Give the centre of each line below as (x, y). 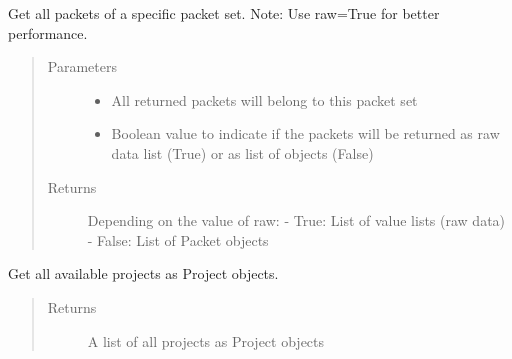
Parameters (82, 66)
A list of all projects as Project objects (206, 340)
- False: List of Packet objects (178, 239)
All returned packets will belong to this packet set (264, 99)
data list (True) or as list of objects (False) (242, 152)
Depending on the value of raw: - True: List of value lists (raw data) (296, 220)
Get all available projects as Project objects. (143, 273)
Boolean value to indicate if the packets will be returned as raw (305, 133)
